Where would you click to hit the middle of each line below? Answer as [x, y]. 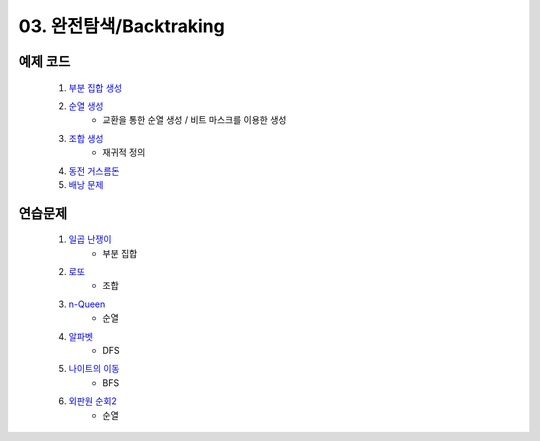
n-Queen [87, 304]
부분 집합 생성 [95, 87]
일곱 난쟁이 [90, 239]
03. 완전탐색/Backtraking [121, 26]
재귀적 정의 [124, 152]
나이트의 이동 [94, 369]
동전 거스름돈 [94, 171]
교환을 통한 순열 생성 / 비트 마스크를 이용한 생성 [194, 120]
